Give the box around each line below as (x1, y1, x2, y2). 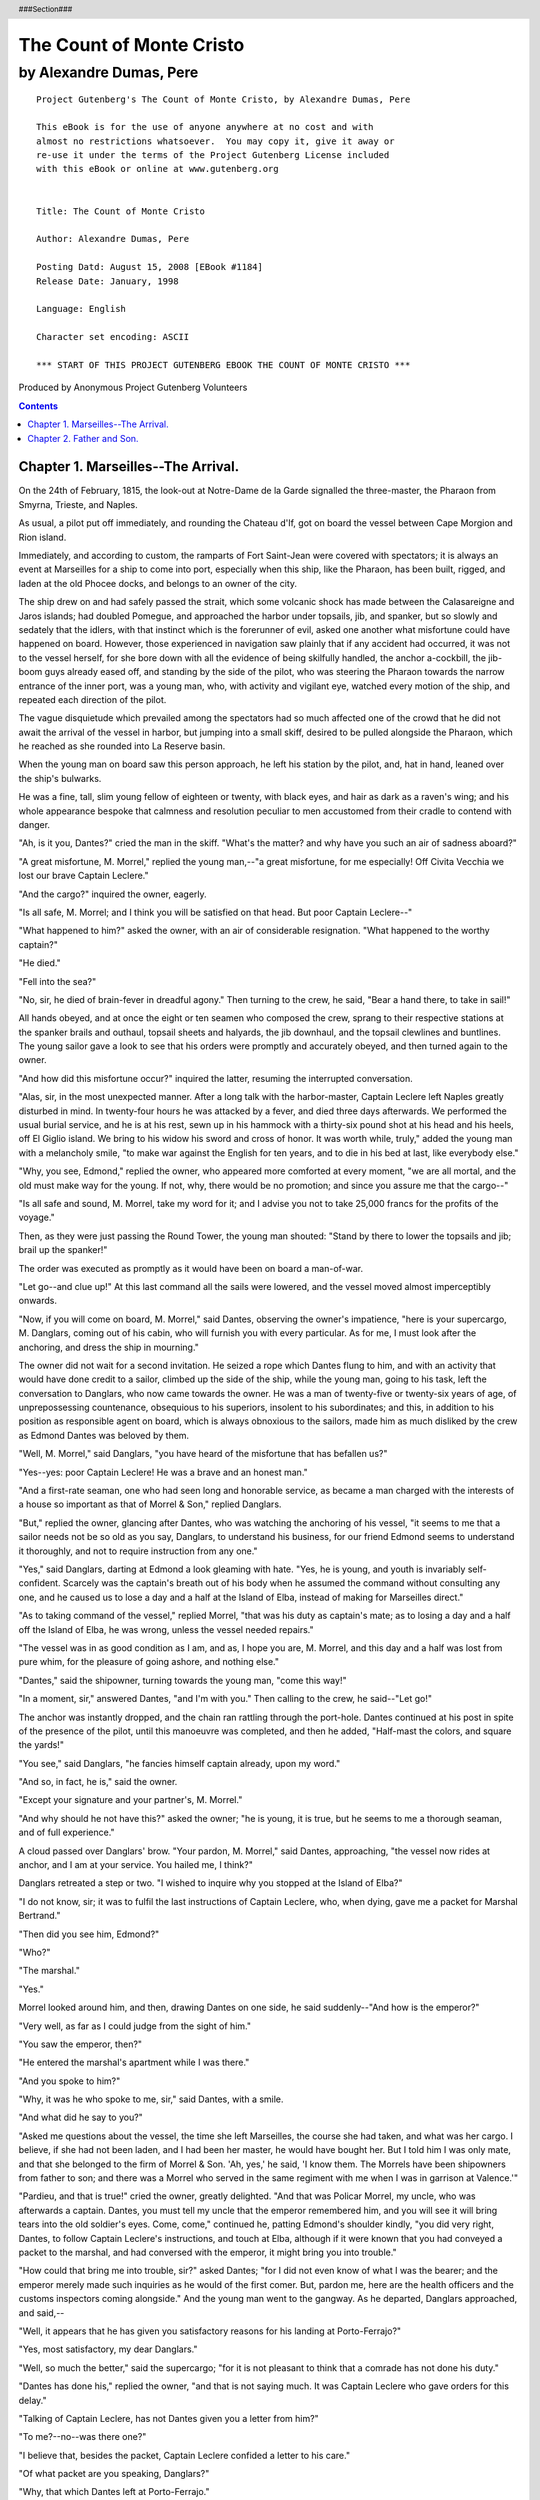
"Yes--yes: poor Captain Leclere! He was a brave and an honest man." (18, 1466, 309, 1478)
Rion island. (18, 531, 67, 543)
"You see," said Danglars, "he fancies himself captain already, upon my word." (18, 1757, 341, 1769)
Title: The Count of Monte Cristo (36, 205, 205, 217)
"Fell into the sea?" (18, 975, 97, 987)
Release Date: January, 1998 (36, 275, 179, 287)
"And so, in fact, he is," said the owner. (18, 1776, 178, 1788)
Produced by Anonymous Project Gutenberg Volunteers (18, 381, 248, 394)
